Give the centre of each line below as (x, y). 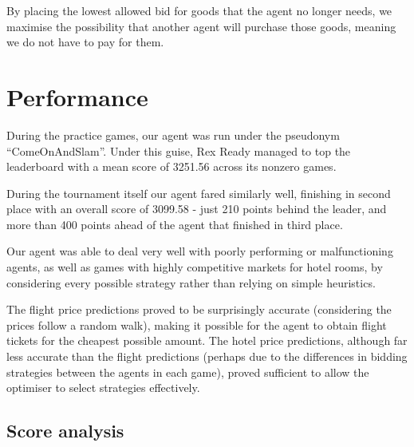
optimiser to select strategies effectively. (103, 388)
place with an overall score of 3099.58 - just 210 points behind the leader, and (197, 209)
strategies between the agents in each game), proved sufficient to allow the (188, 372)
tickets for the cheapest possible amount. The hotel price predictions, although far (207, 340)
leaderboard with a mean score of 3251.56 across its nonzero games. (172, 166)
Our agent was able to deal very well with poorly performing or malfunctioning (200, 251)
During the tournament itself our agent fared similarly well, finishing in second (199, 193)
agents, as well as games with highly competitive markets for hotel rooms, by (195, 267)
